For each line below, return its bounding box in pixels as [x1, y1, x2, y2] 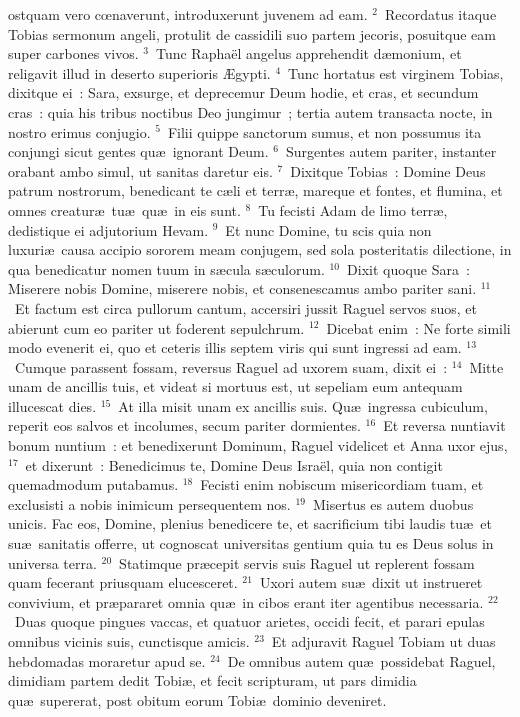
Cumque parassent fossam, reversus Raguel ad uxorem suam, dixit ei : [14, 356, 448, 377]
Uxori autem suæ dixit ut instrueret [259, 572, 483, 593]
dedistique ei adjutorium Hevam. [8, 219, 209, 240]
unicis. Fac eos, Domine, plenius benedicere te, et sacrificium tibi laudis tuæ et [8, 513, 492, 534]
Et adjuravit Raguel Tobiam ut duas [271, 631, 496, 651]
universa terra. [8, 552, 97, 573]
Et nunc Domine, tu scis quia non [225, 219, 432, 240]
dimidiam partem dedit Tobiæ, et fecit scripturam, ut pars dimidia [8, 670, 417, 691]
